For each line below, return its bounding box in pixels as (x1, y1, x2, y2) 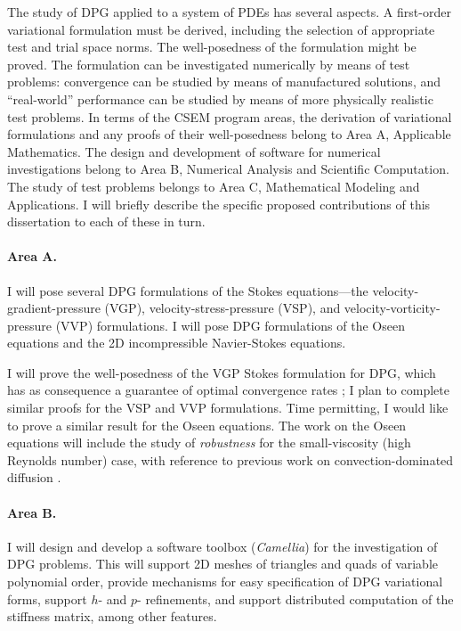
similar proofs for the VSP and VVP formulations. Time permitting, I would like (7, 398, 449, 417)
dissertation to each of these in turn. (7, 212, 206, 231)
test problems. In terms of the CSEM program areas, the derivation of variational (7, 107, 452, 126)
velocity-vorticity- (344, 299, 441, 317)
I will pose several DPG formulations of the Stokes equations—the (7, 281, 368, 299)
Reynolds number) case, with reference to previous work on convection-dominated (7, 450, 454, 469)
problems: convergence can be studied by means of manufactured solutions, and (7, 72, 441, 91)
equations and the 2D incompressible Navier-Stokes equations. (7, 333, 346, 352)
